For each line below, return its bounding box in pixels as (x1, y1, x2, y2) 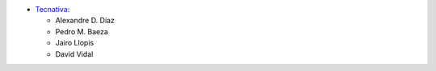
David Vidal (55, 49, 94, 59)
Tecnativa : (35, 5, 70, 14)
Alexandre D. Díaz (55, 16, 115, 26)
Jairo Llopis (55, 38, 94, 48)
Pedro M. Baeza (55, 26, 109, 36)
